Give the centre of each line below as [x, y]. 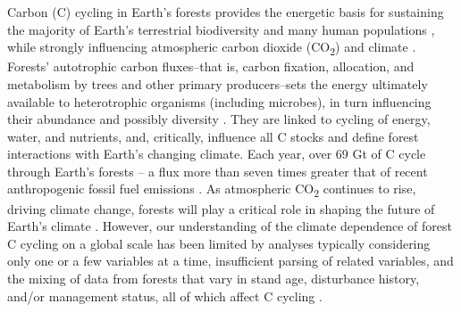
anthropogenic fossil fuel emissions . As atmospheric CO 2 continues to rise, [212, 190]
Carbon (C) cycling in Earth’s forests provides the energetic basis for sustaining [226, 12]
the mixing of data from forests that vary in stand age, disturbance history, [214, 278]
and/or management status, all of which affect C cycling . [165, 296]
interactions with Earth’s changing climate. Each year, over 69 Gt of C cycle [217, 154]
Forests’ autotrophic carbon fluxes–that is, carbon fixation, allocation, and [211, 66]
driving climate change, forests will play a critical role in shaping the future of [221, 208]
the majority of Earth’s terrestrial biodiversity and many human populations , [221, 29]
